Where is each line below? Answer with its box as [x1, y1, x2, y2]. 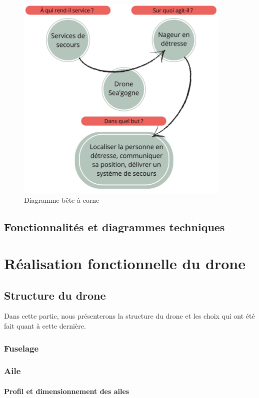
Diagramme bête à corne [24, 194, 99, 205]
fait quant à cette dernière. [4, 321, 86, 331]
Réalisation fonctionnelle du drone [4, 253, 245, 274]
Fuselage [4, 342, 39, 354]
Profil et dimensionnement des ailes [4, 386, 129, 396]
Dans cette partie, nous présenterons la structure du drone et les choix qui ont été [4, 311, 255, 321]
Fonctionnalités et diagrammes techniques [4, 219, 225, 234]
